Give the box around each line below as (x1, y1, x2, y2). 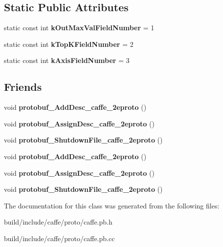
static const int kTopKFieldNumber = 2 (4, 39, 134, 49)
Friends (4, 79, 42, 94)
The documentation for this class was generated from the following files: (4, 200, 220, 210)
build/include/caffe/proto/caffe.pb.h (4, 217, 112, 227)
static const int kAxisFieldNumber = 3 (4, 55, 130, 65)
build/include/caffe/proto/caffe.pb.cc (4, 233, 115, 243)
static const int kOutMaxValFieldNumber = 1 (4, 22, 155, 33)
